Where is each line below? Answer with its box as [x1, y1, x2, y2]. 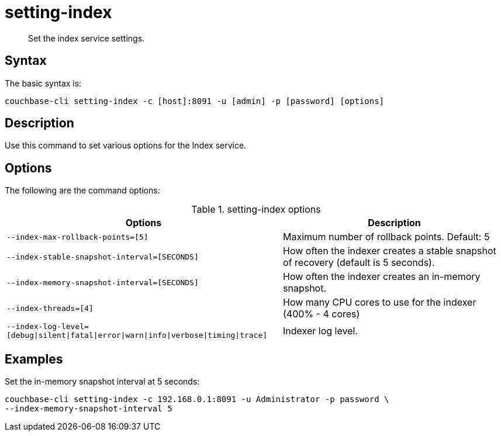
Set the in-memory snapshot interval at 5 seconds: [5, 376, 200, 387]
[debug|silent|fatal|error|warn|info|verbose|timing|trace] [6, 331, 268, 340]
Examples [5, 351, 63, 366]
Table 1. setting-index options [191, 203, 321, 216]
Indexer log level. [283, 325, 358, 337]
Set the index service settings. [28, 33, 145, 43]
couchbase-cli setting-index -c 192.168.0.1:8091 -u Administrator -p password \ [5, 395, 389, 404]
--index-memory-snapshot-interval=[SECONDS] [6, 278, 199, 287]
